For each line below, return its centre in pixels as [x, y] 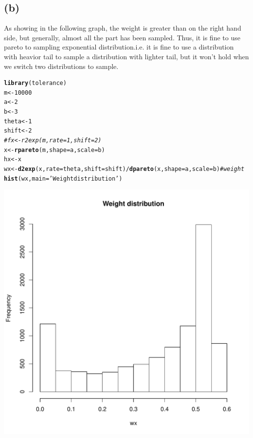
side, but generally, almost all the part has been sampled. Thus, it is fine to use [122, 37]
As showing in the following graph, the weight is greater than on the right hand [123, 28]
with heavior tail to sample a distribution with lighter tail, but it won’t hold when [126, 56]
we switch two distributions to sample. [61, 66]
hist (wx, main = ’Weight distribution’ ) [63, 178]
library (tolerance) [35, 83]
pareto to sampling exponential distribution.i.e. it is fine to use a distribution [119, 47]
